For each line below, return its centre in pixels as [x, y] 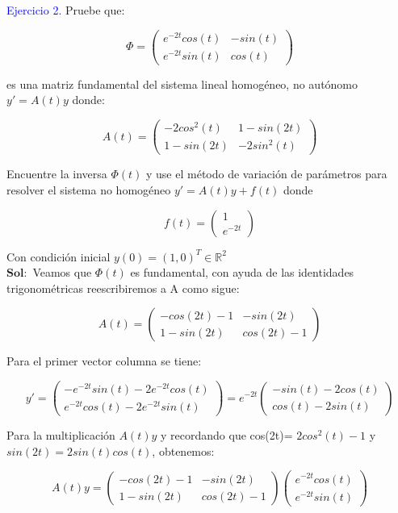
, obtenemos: [183, 450]
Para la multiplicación [61, 435]
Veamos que [62, 272]
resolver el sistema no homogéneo [89, 189]
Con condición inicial [59, 256]
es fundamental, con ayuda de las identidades [242, 272]
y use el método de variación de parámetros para [267, 174]
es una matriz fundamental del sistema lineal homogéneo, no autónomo [182, 83]
